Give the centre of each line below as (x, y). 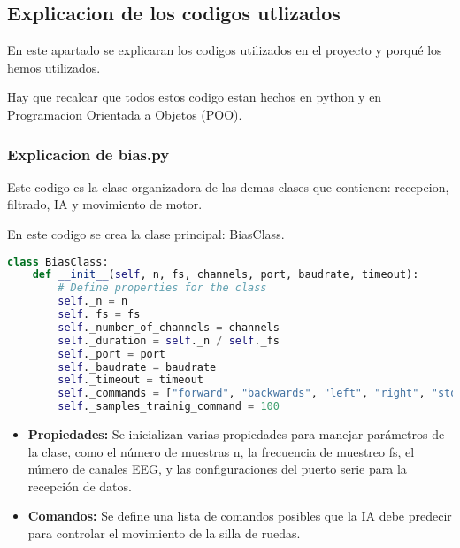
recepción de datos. (80, 486)
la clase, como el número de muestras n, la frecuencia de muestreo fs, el (221, 451)
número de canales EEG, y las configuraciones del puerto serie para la (217, 469)
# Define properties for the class (162, 288)
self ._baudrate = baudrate (137, 367)
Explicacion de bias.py (88, 154)
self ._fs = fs (99, 315)
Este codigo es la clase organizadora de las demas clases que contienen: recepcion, (228, 186)
